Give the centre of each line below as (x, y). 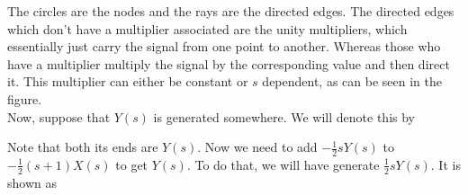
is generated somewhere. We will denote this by (284, 116)
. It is (445, 164)
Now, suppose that (59, 116)
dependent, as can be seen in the (352, 81)
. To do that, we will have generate (283, 164)
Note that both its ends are (83, 147)
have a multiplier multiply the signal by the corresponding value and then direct (229, 63)
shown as (32, 182)
